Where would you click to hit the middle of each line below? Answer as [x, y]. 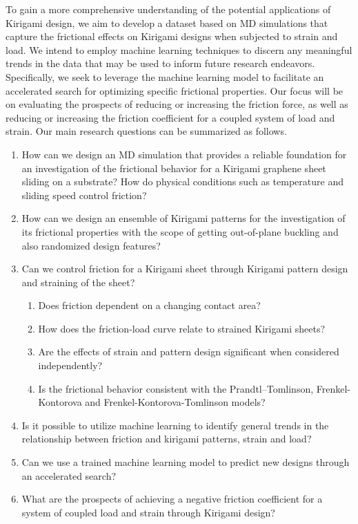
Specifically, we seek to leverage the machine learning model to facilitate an [165, 76]
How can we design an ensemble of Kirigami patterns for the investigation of [183, 218]
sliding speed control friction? [84, 195]
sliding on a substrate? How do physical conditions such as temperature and [182, 181]
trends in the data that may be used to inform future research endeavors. [160, 63]
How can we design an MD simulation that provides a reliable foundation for [184, 154]
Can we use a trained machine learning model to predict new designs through [186, 462]
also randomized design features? [91, 245]
